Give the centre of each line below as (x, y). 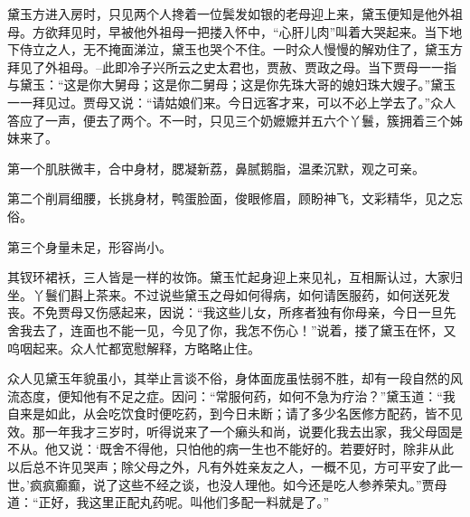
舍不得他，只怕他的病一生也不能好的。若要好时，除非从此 (282, 449)
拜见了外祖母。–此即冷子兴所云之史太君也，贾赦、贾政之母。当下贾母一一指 (232, 66)
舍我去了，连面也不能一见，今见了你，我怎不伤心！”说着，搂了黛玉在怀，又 (232, 329)
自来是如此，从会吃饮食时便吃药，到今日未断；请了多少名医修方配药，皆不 (229, 414)
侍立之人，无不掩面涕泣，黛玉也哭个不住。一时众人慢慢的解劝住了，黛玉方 (241, 49)
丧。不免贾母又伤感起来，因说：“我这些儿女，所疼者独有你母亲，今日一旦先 (232, 312)
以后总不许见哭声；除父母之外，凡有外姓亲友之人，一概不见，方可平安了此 (229, 467)
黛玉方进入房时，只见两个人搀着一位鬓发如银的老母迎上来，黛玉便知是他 (222, 14)
